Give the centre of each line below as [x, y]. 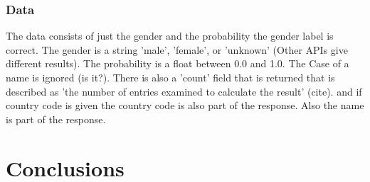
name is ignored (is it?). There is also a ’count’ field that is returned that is [170, 77]
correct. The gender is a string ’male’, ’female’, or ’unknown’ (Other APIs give [177, 49]
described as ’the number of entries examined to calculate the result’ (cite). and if [184, 91]
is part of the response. [56, 119]
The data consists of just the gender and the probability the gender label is [170, 36]
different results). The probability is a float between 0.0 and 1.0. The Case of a [178, 63]
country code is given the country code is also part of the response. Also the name [185, 105]
